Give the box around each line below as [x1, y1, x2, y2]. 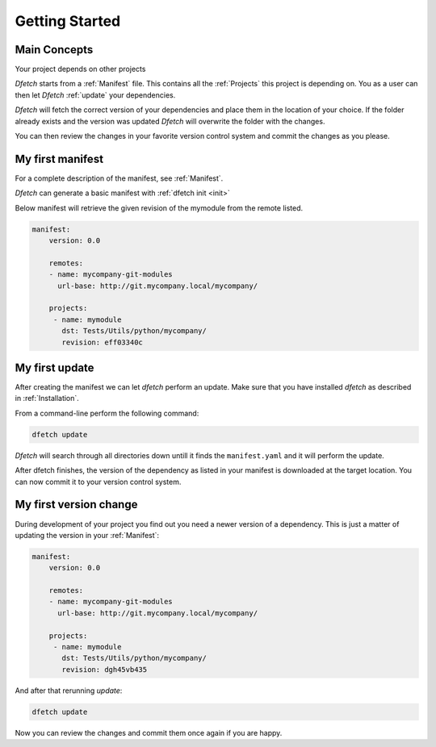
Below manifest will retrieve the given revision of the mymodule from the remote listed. [15, 202, 304, 213]
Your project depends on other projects [15, 65, 146, 74]
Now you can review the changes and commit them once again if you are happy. [15, 728, 283, 737]
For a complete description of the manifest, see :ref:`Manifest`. [15, 173, 224, 183]
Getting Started [15, 12, 121, 30]
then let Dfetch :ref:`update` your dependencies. [15, 90, 176, 100]
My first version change [15, 498, 138, 511]
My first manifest [15, 152, 104, 165]
